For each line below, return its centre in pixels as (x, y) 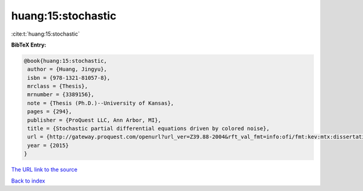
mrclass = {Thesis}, (58, 86)
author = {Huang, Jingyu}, (67, 69)
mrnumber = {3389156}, (61, 95)
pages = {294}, (50, 112)
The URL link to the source (44, 170)
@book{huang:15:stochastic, (65, 61)
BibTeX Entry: (29, 45)
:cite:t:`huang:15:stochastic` (45, 34)
